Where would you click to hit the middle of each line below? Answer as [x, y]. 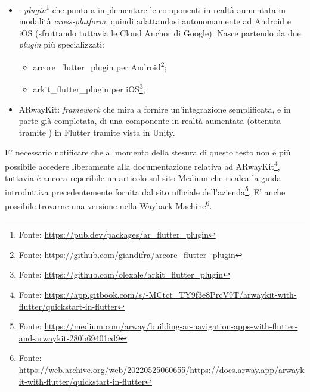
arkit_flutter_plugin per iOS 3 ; [89, 88]
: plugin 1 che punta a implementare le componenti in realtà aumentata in [152, 9]
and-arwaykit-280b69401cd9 [69, 337]
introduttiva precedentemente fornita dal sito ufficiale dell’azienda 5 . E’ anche [145, 191]
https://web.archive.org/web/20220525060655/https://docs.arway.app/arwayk [162, 369]
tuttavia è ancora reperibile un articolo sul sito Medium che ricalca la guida [143, 178]
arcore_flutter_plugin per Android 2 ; [100, 66]
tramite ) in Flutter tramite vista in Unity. [97, 132]
